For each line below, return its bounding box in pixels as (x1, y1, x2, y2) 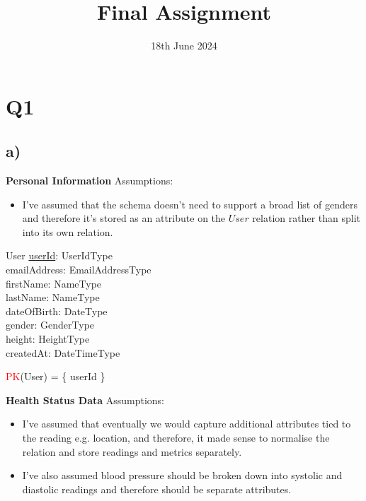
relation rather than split (252, 211, 361, 225)
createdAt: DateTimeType (6, 345, 120, 360)
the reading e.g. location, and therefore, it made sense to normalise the (22, 430, 330, 445)
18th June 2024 (151, 38, 217, 53)
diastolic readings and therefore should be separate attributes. (22, 481, 292, 496)
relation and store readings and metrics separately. (22, 444, 242, 459)
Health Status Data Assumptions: (6, 392, 165, 407)
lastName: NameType (6, 290, 100, 305)
